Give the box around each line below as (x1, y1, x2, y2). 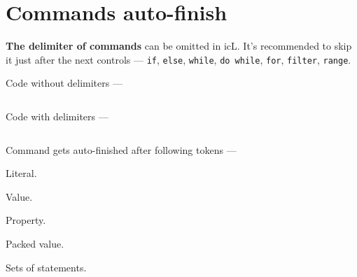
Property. (6, 213, 46, 227)
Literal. (6, 166, 37, 180)
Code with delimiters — (6, 108, 108, 123)
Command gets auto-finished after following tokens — (6, 142, 237, 157)
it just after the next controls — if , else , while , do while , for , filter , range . (6, 52, 351, 66)
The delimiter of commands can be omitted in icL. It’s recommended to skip (6, 38, 352, 53)
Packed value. (6, 236, 64, 250)
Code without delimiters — (6, 76, 122, 90)
